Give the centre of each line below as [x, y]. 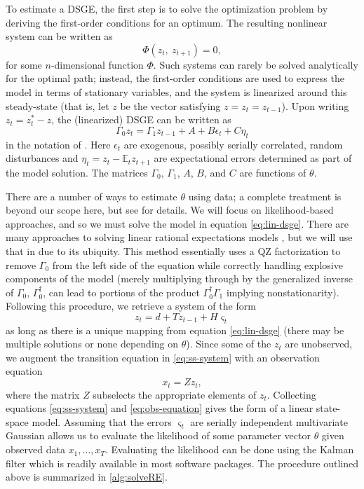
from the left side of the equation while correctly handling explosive [197, 264]
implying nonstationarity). [283, 292]
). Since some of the [229, 344]
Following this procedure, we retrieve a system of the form [131, 306]
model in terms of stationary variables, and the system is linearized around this [176, 91]
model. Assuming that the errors [102, 421]
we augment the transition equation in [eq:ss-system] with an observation [163, 357]
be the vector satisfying [170, 105]
